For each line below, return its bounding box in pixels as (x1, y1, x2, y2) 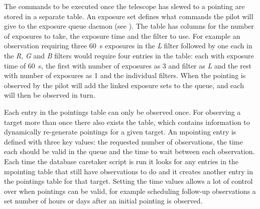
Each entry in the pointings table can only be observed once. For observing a (4, 106, 241, 117)
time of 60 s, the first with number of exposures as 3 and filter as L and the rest (4, 60, 251, 71)
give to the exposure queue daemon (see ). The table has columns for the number (4, 21, 254, 31)
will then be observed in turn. (4, 90, 95, 100)
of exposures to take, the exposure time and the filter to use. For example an (4, 30, 240, 41)
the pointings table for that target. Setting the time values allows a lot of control (4, 176, 253, 186)
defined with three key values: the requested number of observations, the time (4, 136, 243, 147)
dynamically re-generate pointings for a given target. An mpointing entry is (4, 126, 236, 137)
